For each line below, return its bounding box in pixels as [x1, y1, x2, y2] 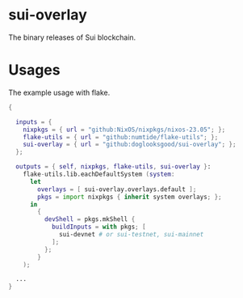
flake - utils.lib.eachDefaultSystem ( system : [23, 170, 175, 178]
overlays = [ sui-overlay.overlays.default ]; [37, 185, 197, 194]
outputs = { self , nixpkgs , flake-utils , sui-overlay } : [15, 163, 212, 171]
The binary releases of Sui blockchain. [8, 32, 136, 42]
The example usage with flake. [8, 87, 111, 97]
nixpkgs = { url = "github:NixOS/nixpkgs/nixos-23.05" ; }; [23, 126, 226, 134]
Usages [8, 61, 61, 79]
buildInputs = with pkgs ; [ [51, 223, 147, 232]
